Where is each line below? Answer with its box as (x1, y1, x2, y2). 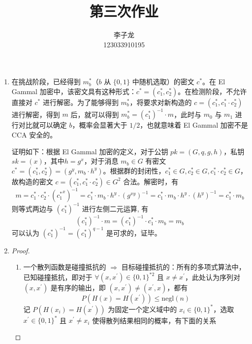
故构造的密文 (11, 176, 53, 186)
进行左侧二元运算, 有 (82, 203, 149, 213)
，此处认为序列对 (185, 272, 240, 282)
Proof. (11, 245, 30, 255)
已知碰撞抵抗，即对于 (23, 272, 93, 282)
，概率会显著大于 (72, 120, 127, 130)
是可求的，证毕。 (106, 227, 161, 238)
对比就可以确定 (18, 120, 67, 130)
